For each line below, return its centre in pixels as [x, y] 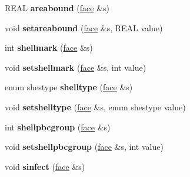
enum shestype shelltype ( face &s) [69, 87]
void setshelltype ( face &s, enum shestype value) [95, 106]
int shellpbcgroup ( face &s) [58, 127]
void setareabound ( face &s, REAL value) [84, 27]
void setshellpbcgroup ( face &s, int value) [84, 147]
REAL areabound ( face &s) [57, 8]
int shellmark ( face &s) [49, 47]
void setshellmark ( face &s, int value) [76, 67]
